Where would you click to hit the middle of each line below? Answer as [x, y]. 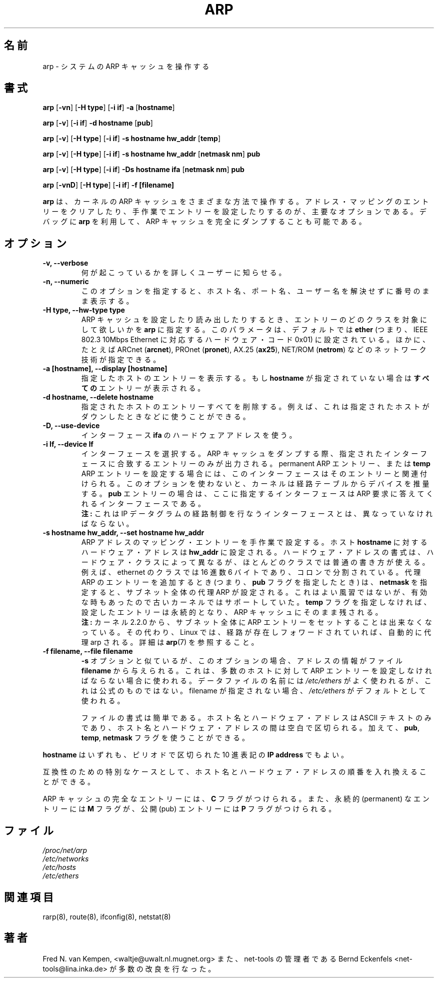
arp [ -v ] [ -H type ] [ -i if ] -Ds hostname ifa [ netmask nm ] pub [143, 170]
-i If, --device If [68, 444]
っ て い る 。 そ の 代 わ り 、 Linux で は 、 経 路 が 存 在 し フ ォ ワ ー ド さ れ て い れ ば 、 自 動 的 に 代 [256, 632]
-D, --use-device [71, 426]
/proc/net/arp [65, 850]
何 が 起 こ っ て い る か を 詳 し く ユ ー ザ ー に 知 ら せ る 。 [183, 273]
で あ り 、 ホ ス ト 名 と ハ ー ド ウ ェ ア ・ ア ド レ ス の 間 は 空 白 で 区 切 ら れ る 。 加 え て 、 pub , [250, 728]
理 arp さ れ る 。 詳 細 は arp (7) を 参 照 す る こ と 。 [170, 642]
